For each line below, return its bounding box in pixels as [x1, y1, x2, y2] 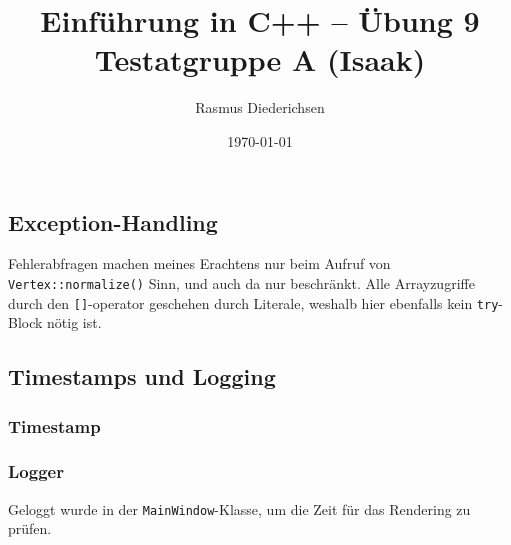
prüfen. [8, 518, 52, 539]
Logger [8, 459, 64, 484]
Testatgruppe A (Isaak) [94, 39, 426, 80]
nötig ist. [47, 312, 102, 333]
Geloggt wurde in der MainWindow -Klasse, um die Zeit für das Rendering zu [8, 498, 471, 519]
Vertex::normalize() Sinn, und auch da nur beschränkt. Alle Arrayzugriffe [8, 272, 475, 293]
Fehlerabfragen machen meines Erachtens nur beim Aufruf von [8, 253, 391, 274]
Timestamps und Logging [8, 361, 276, 392]
